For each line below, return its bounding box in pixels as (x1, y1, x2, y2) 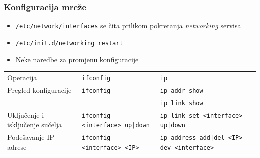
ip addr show (160, 87, 203, 94)
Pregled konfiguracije (7, 84, 72, 95)
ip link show (160, 99, 203, 107)
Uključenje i (7, 109, 44, 120)
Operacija (7, 72, 37, 82)
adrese (7, 141, 27, 152)
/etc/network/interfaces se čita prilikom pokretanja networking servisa (15, 20, 241, 31)
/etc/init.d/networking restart (15, 39, 123, 47)
